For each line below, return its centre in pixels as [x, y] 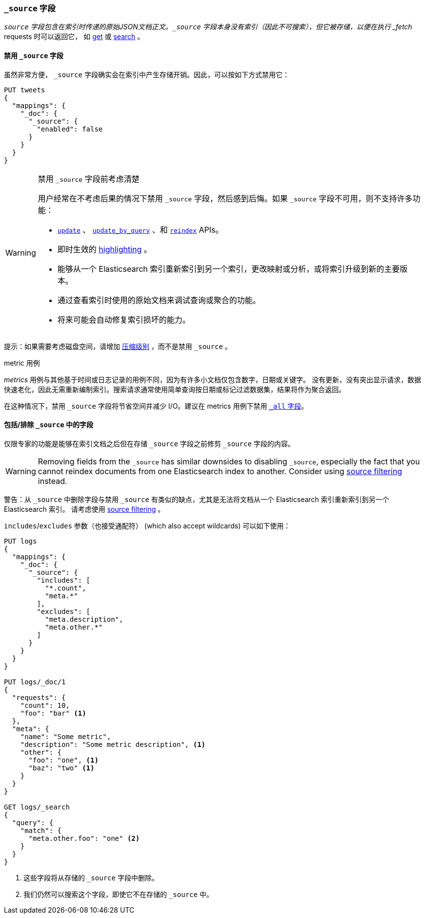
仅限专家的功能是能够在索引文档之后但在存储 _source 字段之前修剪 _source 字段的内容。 [149, 443]
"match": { [41, 830]
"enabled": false [70, 129]
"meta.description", [84, 619]
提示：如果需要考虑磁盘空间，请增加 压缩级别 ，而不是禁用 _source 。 [118, 346]
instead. [52, 481]
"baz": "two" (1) [61, 768]
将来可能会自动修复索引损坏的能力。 [124, 319]
